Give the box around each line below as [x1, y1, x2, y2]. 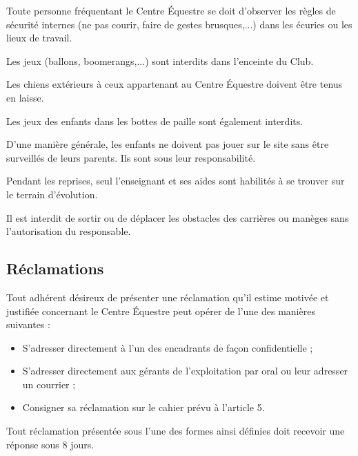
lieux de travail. [6, 30, 72, 45]
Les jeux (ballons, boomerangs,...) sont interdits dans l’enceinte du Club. [6, 53, 314, 68]
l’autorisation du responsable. [6, 224, 131, 238]
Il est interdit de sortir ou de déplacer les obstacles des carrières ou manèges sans [6, 210, 349, 225]
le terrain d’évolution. [6, 187, 98, 201]
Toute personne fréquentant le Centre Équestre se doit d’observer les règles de [6, 3, 336, 17]
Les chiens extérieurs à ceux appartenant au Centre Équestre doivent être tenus [6, 77, 343, 91]
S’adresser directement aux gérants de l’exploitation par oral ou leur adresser [22, 363, 348, 378]
